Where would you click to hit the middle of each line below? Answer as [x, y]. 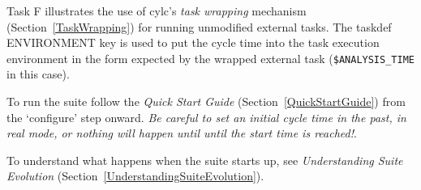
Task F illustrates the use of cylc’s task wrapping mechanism [157, 11]
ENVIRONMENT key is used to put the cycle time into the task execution [193, 42]
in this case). [38, 74]
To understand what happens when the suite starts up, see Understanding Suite [205, 160]
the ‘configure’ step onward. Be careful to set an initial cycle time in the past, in [206, 117]
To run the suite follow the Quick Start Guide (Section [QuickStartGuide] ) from [206, 101]
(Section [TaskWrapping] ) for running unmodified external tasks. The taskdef [199, 26]
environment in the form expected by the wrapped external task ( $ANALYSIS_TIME [210, 58]
